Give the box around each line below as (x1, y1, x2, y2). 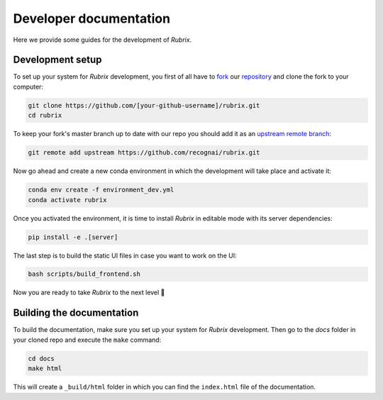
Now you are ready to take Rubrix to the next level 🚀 (13, 288, 165, 297)
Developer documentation (13, 11, 170, 26)
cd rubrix (28, 111, 62, 120)
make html (28, 365, 62, 372)
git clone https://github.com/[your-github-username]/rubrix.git (28, 101, 260, 109)
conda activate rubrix (28, 196, 107, 204)
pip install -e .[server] (28, 233, 118, 241)
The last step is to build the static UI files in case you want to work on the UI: (13, 251, 237, 260)
